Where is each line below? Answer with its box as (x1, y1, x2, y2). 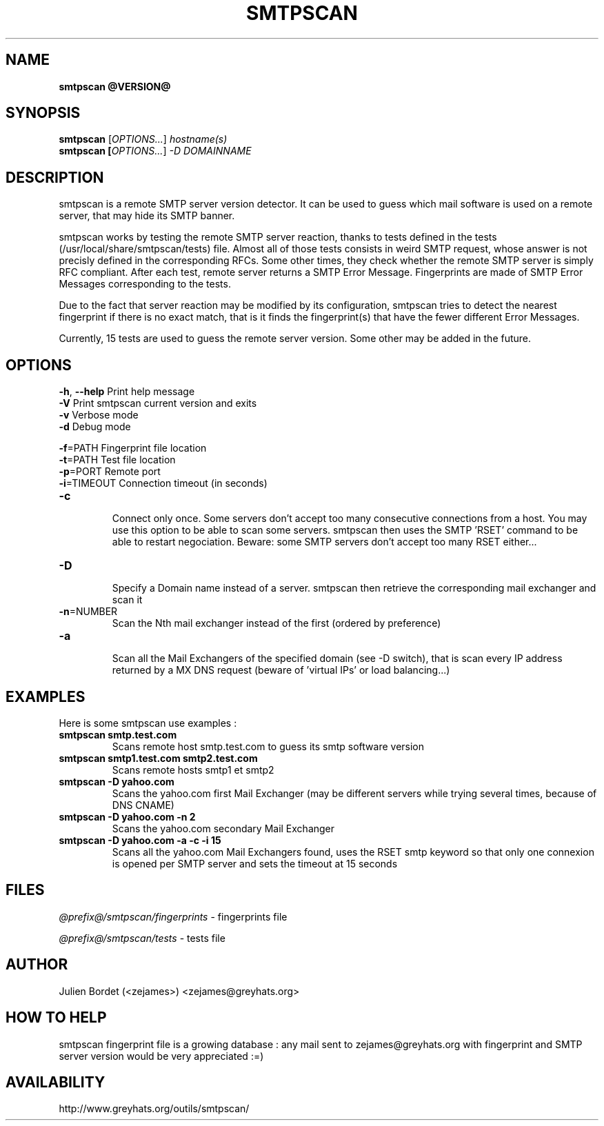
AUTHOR (6, 956, 68, 974)
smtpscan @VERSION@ (59, 80, 171, 92)
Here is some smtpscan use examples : (59, 716, 237, 729)
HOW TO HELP (6, 1009, 107, 1027)
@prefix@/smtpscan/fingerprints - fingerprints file (59, 910, 288, 923)
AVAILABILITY (6, 1073, 105, 1091)
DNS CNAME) (112, 798, 174, 811)
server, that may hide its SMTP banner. (59, 210, 235, 222)
